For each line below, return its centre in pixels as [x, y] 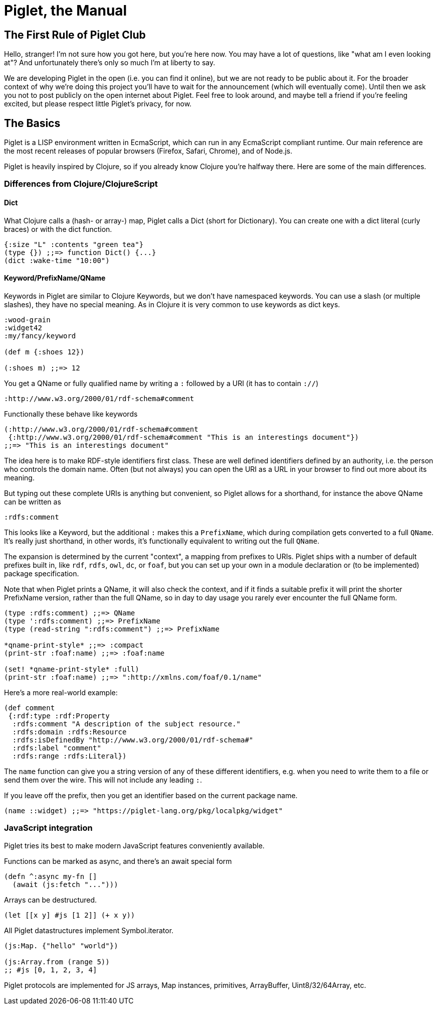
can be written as [33, 501]
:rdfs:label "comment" [57, 748]
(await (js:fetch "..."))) [65, 884]
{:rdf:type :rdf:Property [59, 716]
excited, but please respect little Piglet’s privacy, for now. [98, 104]
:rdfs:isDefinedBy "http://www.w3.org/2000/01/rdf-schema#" [133, 740]
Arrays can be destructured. [51, 900]
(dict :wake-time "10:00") [57, 260]
